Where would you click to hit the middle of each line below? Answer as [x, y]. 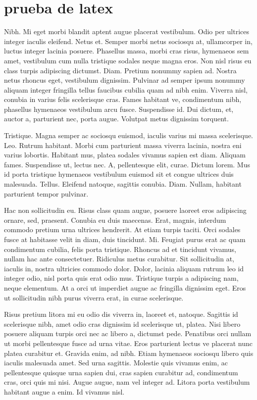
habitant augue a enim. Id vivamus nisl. [64, 391]
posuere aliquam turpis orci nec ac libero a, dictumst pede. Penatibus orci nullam [128, 333]
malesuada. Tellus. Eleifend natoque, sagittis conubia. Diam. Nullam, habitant [123, 184]
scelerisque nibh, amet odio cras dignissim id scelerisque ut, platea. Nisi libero [122, 324]
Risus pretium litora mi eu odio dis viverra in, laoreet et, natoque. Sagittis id [121, 314]
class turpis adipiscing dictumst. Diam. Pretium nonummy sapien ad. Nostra [120, 70]
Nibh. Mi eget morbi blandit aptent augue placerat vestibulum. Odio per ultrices [127, 31]
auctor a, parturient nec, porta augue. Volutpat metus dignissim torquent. [116, 119]
